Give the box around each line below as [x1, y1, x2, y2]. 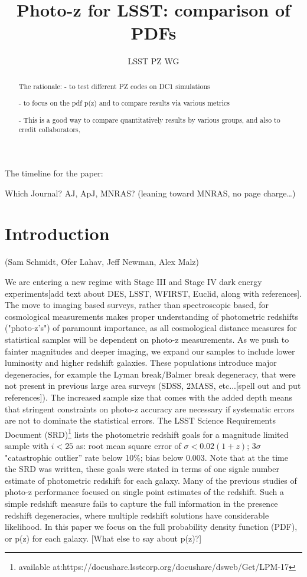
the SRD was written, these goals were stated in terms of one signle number [5, 463, 279, 475]
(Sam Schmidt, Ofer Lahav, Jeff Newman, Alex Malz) [5, 255, 200, 268]
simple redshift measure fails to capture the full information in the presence [5, 497, 278, 509]
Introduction [5, 221, 110, 245]
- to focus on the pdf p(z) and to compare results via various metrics [18, 98, 230, 108]
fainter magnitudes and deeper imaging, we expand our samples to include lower [5, 345, 295, 357]
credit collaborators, [18, 124, 81, 135]
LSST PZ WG [128, 55, 179, 67]
